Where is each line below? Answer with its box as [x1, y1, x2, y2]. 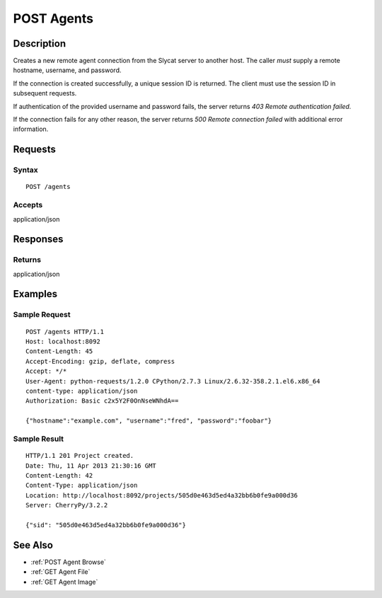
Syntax [13, 165, 38, 175]
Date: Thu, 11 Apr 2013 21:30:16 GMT [25, 461, 157, 470]
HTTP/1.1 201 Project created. [25, 452, 134, 460]
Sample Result [13, 434, 64, 444]
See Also [13, 539, 53, 551]
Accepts [13, 200, 43, 210]
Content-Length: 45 [25, 347, 93, 355]
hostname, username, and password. [13, 66, 122, 74]
